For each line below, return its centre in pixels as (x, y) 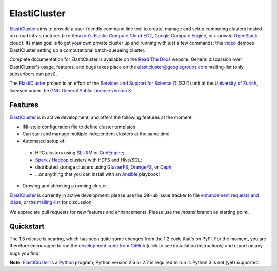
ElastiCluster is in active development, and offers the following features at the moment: (101, 117)
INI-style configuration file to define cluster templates (79, 127)
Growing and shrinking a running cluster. (65, 186)
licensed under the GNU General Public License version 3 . (71, 90)
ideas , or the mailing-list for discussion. (51, 202)
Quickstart (27, 226)
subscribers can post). (33, 74)
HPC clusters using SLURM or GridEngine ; (80, 153)
